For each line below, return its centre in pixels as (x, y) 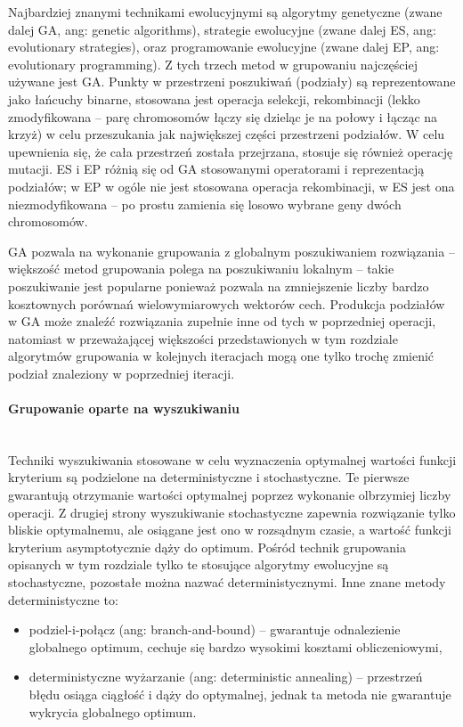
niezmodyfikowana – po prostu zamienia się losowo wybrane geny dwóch (205, 204)
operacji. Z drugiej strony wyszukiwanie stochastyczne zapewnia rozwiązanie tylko (232, 512)
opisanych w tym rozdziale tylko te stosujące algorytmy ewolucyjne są (199, 564)
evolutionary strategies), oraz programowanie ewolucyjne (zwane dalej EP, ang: (224, 47)
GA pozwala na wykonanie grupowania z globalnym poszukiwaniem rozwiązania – (231, 251)
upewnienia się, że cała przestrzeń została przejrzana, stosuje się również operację (231, 151)
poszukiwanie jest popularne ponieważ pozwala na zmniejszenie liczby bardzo (219, 286)
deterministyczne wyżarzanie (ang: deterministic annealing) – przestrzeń (226, 677)
